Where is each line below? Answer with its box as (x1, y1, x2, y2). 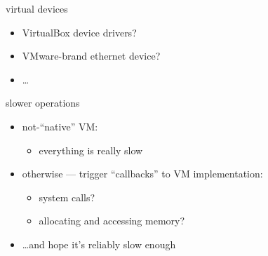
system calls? (39, 189, 95, 204)
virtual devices (6, 1, 68, 15)
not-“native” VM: (22, 119, 98, 133)
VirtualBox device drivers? (22, 25, 137, 39)
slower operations (6, 95, 80, 110)
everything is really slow (39, 142, 143, 157)
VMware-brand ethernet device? (22, 48, 161, 63)
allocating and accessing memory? (39, 213, 185, 228)
